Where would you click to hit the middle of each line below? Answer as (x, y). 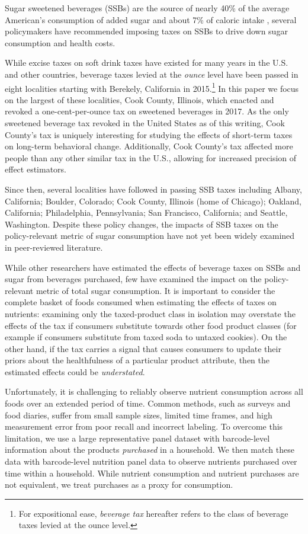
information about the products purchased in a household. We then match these (150, 450)
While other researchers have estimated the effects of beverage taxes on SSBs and (153, 267)
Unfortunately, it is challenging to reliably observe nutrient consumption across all (154, 391)
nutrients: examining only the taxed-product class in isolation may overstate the (150, 313)
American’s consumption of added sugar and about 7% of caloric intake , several (151, 19)
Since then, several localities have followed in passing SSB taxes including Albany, (153, 189)
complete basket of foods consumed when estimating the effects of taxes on (141, 302)
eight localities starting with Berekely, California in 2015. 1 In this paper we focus (152, 87)
